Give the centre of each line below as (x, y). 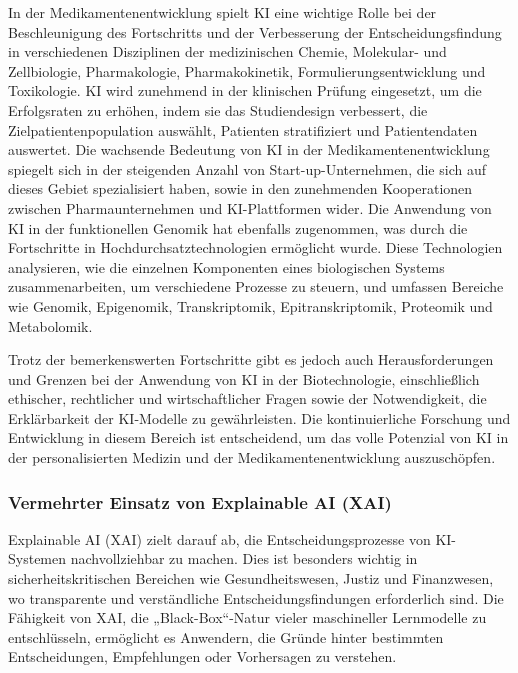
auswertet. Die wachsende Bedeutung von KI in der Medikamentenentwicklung (249, 149)
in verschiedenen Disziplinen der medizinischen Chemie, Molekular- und (227, 51)
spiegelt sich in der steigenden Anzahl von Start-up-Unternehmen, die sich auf (247, 168)
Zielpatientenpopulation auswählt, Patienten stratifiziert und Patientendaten (243, 129)
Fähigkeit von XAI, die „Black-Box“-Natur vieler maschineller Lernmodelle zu (247, 617)
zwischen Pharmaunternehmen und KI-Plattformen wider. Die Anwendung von (250, 207)
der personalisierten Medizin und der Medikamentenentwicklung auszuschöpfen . (252, 457)
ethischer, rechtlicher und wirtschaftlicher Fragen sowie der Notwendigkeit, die (247, 398)
